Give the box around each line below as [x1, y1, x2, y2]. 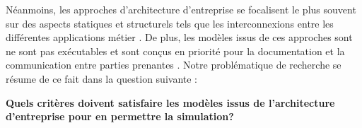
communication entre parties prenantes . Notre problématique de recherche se [6, 57, 341, 72]
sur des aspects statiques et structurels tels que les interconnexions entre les [6, 16, 334, 30]
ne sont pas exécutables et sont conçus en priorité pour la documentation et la [6, 43, 345, 58]
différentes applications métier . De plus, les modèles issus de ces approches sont [6, 30, 353, 45]
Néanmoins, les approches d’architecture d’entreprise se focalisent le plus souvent [6, 2, 356, 16]
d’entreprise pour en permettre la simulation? [6, 109, 234, 124]
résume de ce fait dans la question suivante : [6, 71, 197, 86]
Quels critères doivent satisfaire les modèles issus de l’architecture [6, 95, 335, 110]
